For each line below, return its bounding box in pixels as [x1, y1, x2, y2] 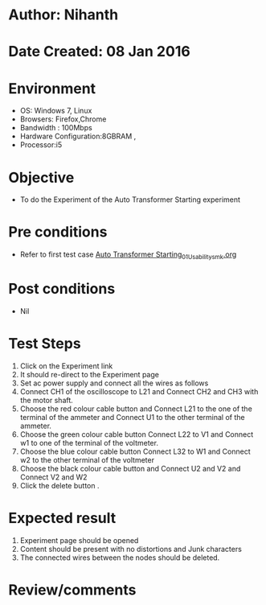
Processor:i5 [19, 140, 63, 150]
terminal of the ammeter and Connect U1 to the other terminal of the [19, 412, 245, 422]
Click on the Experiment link [19, 360, 113, 371]
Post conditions [8, 280, 116, 298]
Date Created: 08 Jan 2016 [8, 43, 190, 61]
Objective [8, 168, 75, 187]
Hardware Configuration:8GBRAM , [19, 131, 137, 142]
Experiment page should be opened [19, 535, 139, 545]
